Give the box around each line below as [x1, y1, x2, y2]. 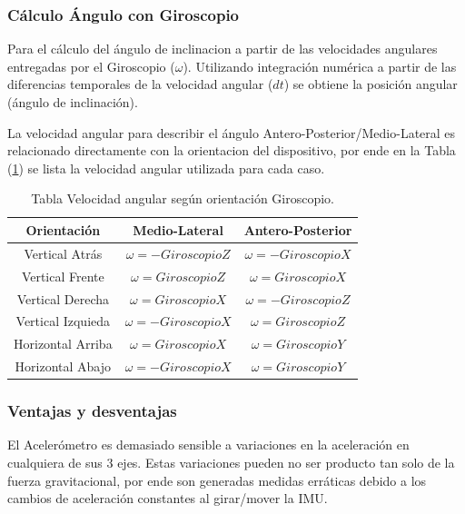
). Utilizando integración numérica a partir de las [183, 56, 457, 75]
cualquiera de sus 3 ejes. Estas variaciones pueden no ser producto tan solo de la [7, 452, 455, 471]
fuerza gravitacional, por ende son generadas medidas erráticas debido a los [7, 470, 427, 489]
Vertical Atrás [24, 243, 103, 262]
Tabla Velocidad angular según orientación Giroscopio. [31, 189, 335, 208]
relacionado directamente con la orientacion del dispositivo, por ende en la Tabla [7, 141, 456, 160]
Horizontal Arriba [14, 334, 113, 353]
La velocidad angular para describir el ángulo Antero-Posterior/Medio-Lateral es [7, 123, 456, 142]
